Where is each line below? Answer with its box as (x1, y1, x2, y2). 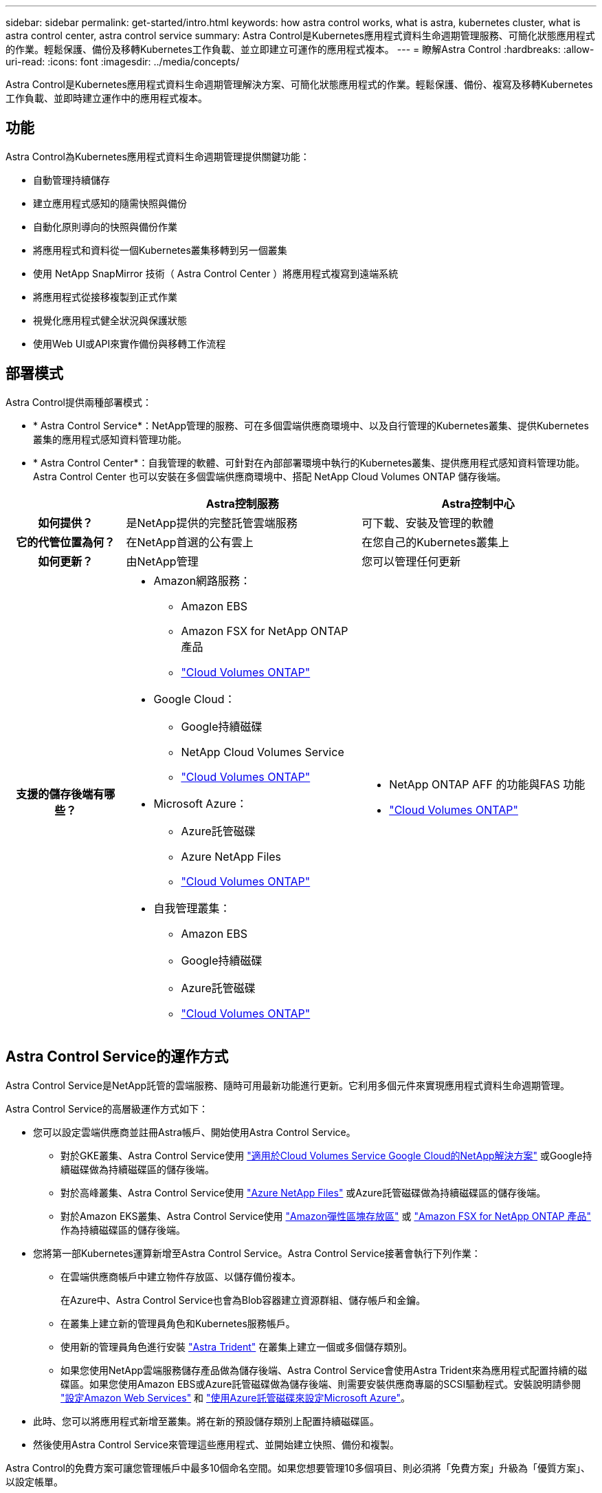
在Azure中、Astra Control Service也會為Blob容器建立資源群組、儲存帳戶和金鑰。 (60, 1293, 426, 1306)
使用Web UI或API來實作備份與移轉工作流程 (33, 337, 226, 350)
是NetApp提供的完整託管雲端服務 (126, 515, 298, 530)
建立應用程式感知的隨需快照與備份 (33, 197, 187, 209)
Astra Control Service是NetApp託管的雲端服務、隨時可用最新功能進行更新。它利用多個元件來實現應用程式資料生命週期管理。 (5, 1079, 570, 1091)
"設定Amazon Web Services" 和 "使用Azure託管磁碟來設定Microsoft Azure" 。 (60, 1391, 411, 1404)
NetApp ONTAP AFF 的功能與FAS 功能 (389, 777, 586, 791)
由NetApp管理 (126, 554, 199, 568)
